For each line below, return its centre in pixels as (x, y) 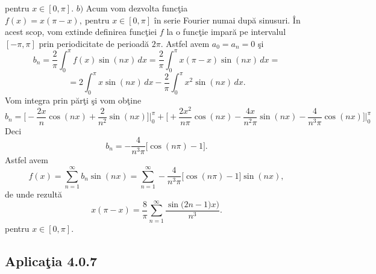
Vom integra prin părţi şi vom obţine (73, 100)
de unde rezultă (33, 194)
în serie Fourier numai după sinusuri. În (227, 20)
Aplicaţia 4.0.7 (51, 260)
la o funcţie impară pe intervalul (226, 32)
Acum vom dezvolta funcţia (137, 8)
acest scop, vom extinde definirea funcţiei (81, 32)
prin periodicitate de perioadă (94, 43)
